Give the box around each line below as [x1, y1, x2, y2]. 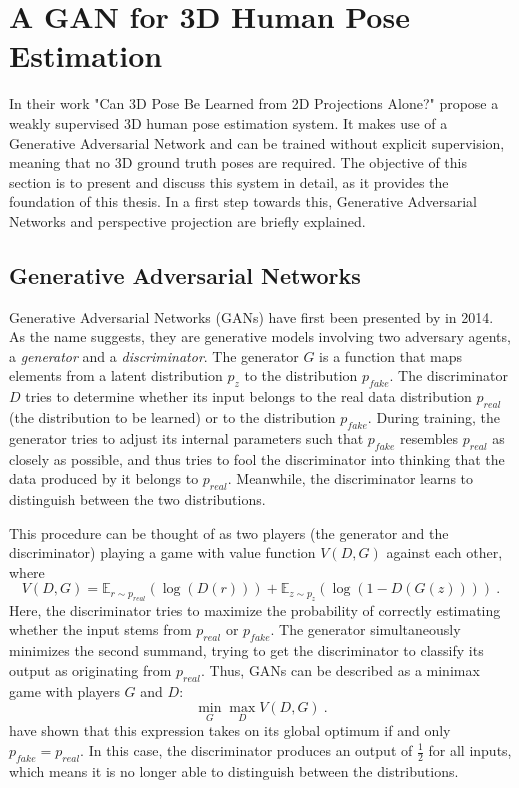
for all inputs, [428, 740, 512, 760]
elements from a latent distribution [9, 365, 223, 386]
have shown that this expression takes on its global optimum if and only [9, 720, 451, 741]
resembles [399, 427, 459, 448]
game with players [9, 680, 120, 701]
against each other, [386, 542, 503, 563]
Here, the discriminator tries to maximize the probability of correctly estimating [9, 599, 501, 620]
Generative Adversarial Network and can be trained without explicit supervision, [9, 132, 505, 153]
